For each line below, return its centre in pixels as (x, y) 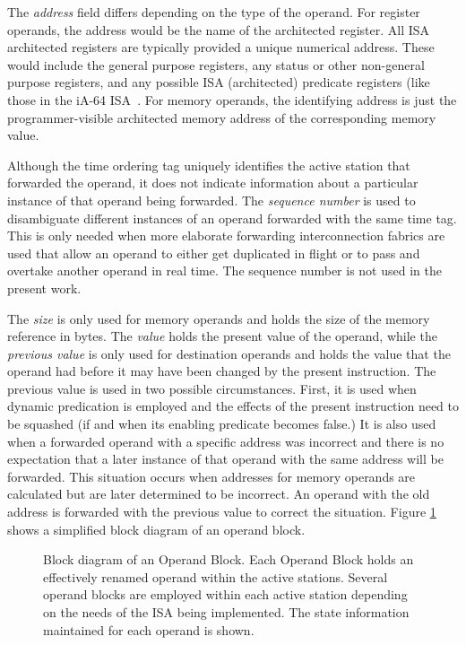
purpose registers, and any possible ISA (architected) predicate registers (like (219, 82)
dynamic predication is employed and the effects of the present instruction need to (233, 406)
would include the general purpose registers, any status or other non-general (216, 64)
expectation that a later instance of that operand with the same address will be (225, 459)
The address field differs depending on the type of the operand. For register (214, 12)
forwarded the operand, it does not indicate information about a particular (213, 183)
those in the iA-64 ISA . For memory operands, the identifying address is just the (232, 99)
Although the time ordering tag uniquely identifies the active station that (209, 165)
